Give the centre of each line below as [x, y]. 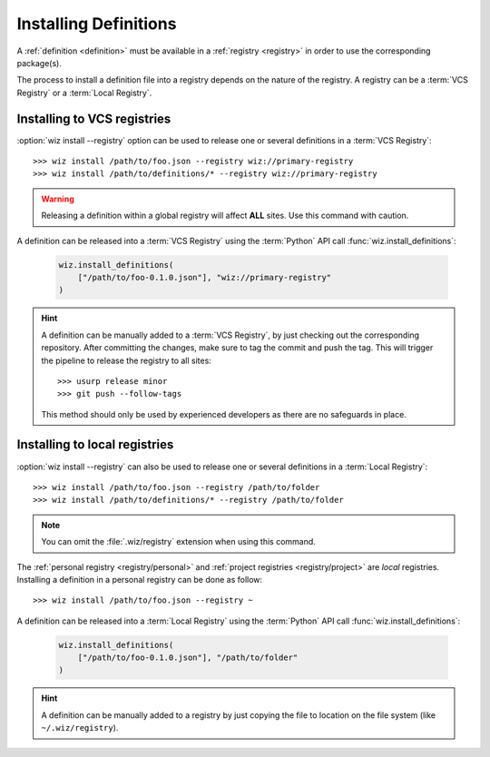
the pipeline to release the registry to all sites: [127, 360]
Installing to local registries [95, 445]
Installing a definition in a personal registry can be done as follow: [140, 579]
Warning [58, 199]
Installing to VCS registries [94, 118]
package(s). [39, 63]
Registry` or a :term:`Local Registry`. [84, 93]
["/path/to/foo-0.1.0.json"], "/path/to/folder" [188, 658]
